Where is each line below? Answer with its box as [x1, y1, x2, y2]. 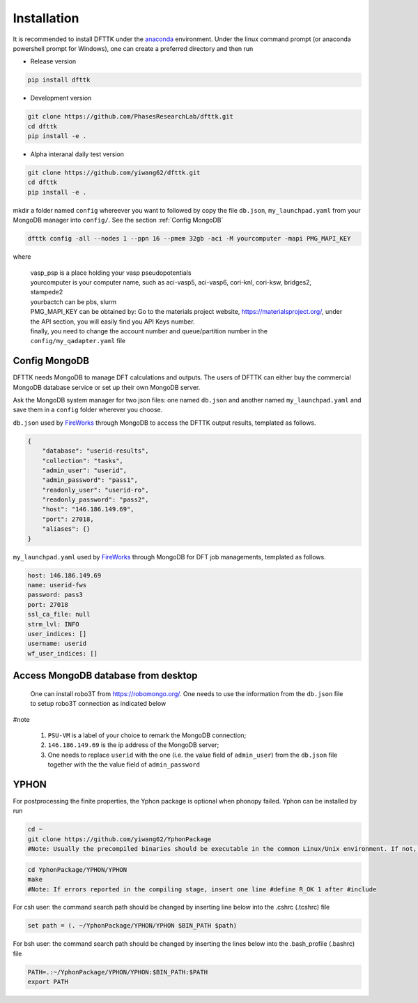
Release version [30, 57, 77, 66]
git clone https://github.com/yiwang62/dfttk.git [27, 169, 201, 177]
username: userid [27, 640, 87, 648]
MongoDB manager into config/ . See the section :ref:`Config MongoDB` [13, 216, 224, 225]
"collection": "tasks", [42, 457, 123, 465]
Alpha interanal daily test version [30, 150, 125, 158]
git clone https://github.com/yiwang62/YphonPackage [27, 835, 212, 843]
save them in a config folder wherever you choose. [13, 405, 163, 414]
